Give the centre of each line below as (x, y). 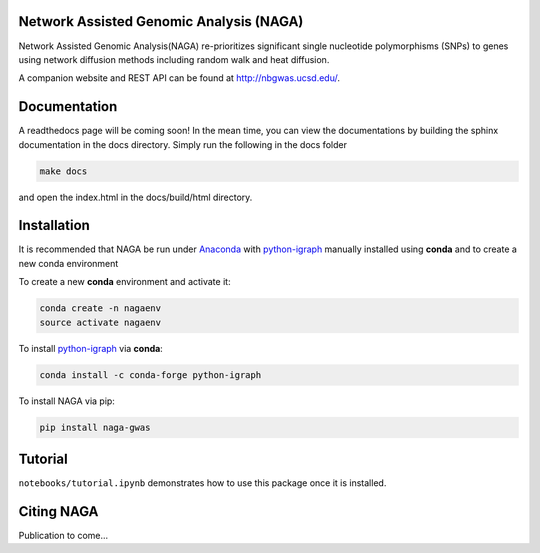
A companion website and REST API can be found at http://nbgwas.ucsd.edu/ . (179, 78)
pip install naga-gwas (95, 427)
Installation (54, 225)
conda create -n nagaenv (100, 308)
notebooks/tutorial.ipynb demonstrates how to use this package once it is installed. (202, 483)
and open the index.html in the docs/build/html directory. (135, 197)
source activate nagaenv (100, 322)
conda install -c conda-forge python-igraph (150, 374)
